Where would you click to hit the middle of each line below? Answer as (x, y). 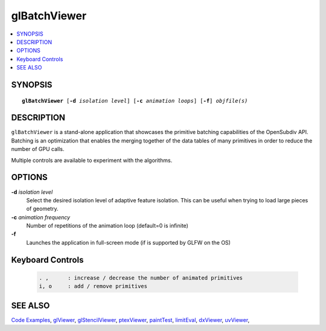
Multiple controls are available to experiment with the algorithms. (92, 160)
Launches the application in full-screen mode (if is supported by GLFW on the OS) (128, 242)
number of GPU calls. (38, 149)
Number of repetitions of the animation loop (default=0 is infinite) (107, 226)
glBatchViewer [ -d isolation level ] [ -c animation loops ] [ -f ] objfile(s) (135, 101)
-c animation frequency (41, 217)
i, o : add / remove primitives (93, 286)
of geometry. (42, 209)
